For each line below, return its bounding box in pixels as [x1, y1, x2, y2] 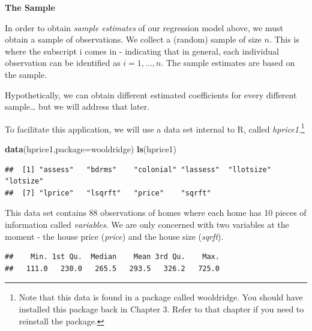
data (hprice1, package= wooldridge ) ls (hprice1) [5, 143, 177, 155]
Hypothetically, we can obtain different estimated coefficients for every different [5, 88, 297, 101]
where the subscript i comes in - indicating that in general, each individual [5, 44, 279, 57]
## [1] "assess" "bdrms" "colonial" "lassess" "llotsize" [5, 165, 271, 174]
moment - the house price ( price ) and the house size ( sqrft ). [5, 230, 224, 242]
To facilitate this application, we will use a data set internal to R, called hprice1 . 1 [5, 121, 305, 135]
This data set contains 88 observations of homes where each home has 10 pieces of [5, 206, 307, 219]
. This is [269, 33, 299, 46]
